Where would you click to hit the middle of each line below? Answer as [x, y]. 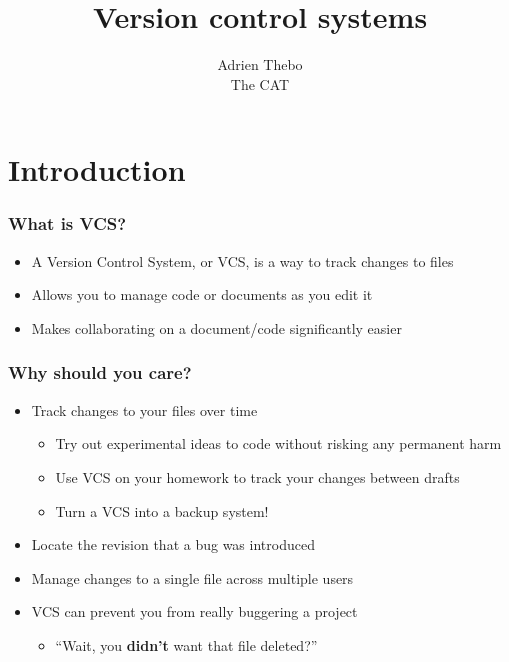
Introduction [97, 169]
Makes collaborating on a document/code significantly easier [216, 327]
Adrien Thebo [260, 64]
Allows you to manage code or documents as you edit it [202, 294]
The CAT [260, 83]
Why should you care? [100, 372]
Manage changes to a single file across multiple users [192, 577]
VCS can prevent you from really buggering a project [194, 611]
